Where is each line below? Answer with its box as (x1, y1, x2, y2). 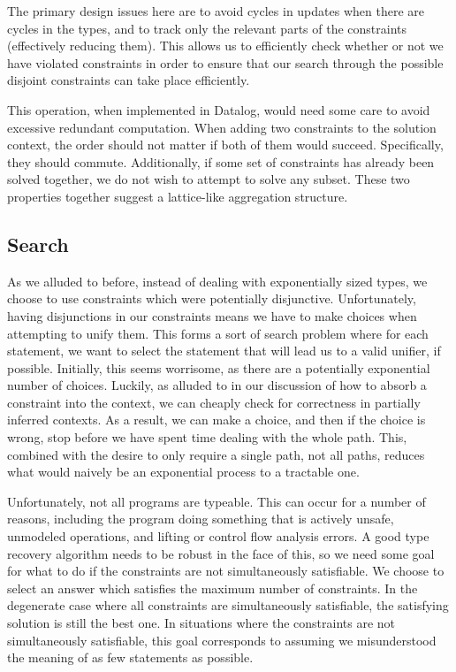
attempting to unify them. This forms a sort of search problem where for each (7, 324, 429, 342)
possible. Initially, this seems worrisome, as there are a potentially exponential (7, 358, 430, 377)
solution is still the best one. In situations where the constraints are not (7, 614, 395, 632)
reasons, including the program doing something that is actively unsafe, (7, 509, 394, 528)
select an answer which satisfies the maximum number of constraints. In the (7, 578, 418, 597)
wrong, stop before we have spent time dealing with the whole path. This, (7, 428, 407, 447)
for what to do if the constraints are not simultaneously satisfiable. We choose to (7, 561, 445, 580)
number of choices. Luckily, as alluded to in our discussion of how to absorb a (7, 376, 427, 394)
